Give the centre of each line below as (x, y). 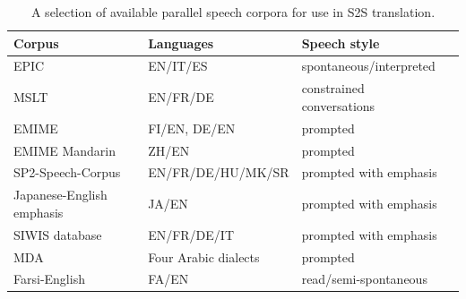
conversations (338, 105)
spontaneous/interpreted (368, 66)
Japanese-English (60, 195)
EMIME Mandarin (65, 150)
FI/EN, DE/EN (192, 128)
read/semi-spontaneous (364, 279)
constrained (333, 88)
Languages (181, 43)
